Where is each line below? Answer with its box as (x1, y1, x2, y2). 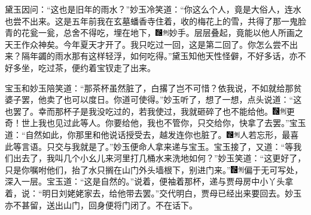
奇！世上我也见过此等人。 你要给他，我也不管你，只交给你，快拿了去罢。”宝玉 (5, 116, 306, 129)
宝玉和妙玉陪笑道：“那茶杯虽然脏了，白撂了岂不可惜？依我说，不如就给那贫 (5, 81, 302, 94)
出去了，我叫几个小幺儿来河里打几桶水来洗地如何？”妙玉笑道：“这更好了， (13, 152, 306, 164)
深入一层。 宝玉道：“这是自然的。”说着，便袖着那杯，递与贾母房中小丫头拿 (5, 175, 294, 188)
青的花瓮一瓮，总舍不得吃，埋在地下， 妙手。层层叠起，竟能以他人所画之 (5, 26, 303, 39)
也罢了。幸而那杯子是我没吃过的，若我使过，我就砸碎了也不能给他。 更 (5, 105, 295, 117)
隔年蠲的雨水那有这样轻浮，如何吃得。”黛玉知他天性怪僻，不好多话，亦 (21, 50, 298, 62)
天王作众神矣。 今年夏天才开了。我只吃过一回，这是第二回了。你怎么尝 (5, 38, 281, 50)
